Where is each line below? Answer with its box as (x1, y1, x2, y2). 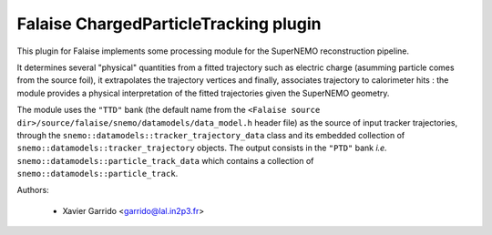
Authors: (16, 185, 49, 196)
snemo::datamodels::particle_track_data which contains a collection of (16, 155, 314, 166)
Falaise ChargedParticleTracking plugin (16, 14, 322, 34)
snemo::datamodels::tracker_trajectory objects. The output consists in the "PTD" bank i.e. (16, 142, 387, 154)
